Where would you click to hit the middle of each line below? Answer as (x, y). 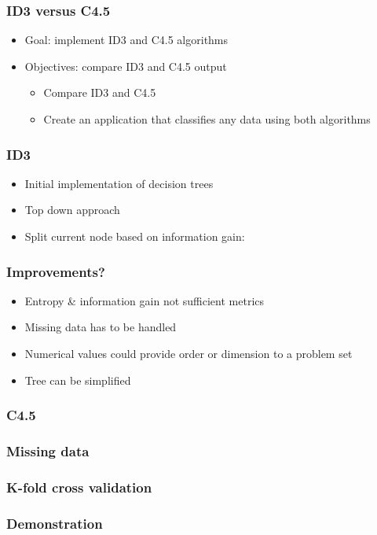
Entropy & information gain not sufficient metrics (145, 300)
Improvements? (56, 271)
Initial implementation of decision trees (119, 183)
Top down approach (72, 210)
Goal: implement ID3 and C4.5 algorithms (126, 40)
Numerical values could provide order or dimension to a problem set (188, 353)
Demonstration (55, 523)
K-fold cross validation (79, 487)
